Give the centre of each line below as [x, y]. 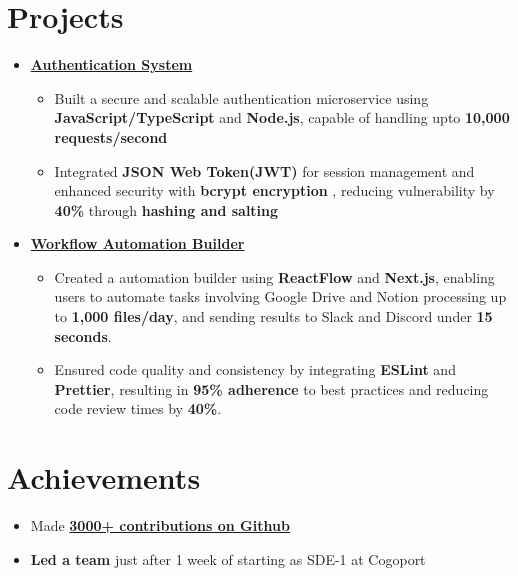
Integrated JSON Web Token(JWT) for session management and [264, 170]
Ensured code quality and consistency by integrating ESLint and [255, 369]
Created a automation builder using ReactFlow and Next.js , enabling [274, 276]
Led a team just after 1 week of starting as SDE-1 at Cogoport [228, 558]
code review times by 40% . [138, 408]
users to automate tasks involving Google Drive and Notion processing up [280, 296]
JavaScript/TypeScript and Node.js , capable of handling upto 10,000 [282, 117]
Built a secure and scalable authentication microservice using [241, 97]
